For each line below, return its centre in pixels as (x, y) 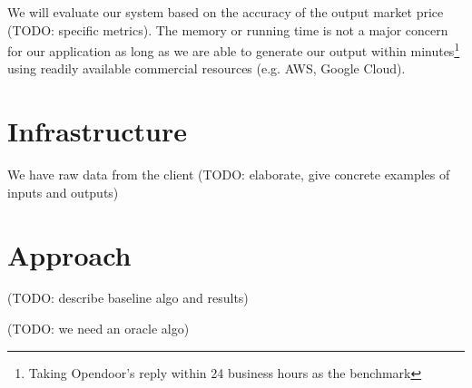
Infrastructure (97, 131)
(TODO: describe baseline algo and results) (128, 298)
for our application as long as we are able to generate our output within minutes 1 (234, 49)
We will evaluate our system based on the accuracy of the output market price (226, 12)
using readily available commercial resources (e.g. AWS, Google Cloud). (206, 68)
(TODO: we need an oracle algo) (98, 329)
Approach (69, 254)
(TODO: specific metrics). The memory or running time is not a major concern (228, 29)
